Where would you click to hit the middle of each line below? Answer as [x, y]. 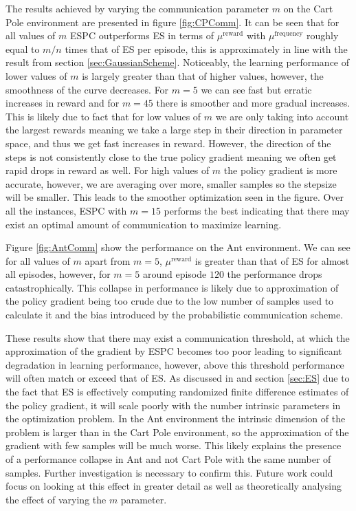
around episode [175, 274]
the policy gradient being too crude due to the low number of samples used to [170, 301]
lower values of [36, 75]
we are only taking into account [282, 116]
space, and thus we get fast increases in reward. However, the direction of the [168, 143]
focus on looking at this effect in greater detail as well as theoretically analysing [174, 486]
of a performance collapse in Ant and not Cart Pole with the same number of [168, 459]
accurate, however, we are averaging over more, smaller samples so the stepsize [171, 183]
